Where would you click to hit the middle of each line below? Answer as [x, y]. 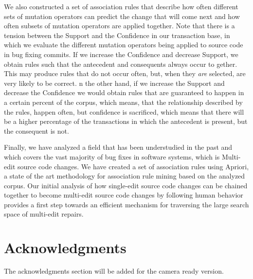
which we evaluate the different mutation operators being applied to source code [124, 45]
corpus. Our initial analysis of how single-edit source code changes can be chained [126, 185]
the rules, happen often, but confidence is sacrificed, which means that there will [124, 111]
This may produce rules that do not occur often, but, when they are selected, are [125, 73]
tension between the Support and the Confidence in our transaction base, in [117, 35]
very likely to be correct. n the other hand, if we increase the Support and [114, 83]
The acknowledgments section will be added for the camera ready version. [114, 271]
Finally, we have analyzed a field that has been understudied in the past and [118, 147]
